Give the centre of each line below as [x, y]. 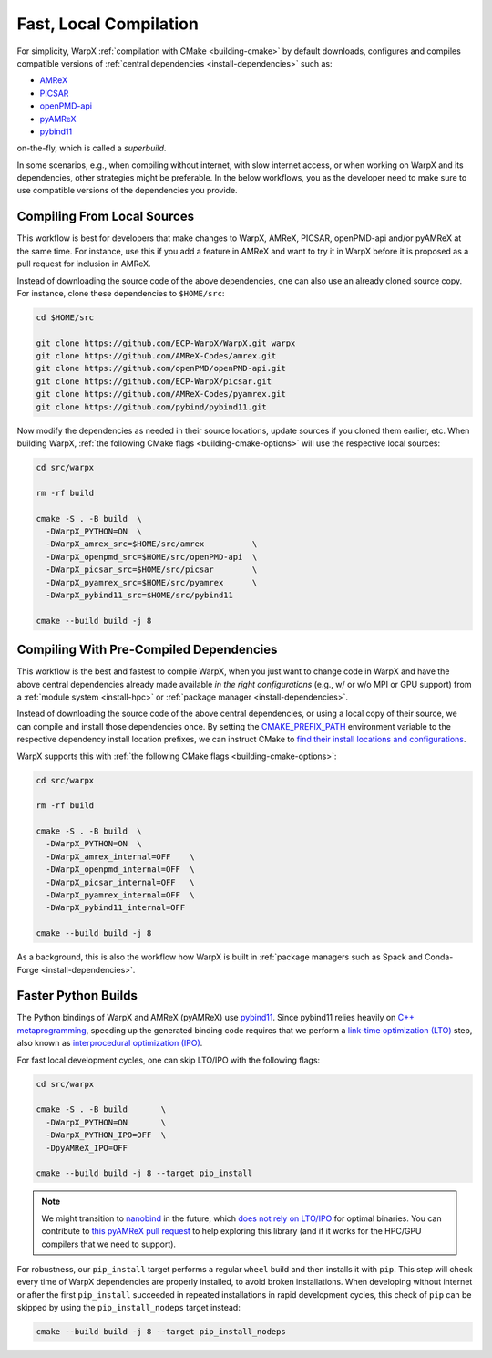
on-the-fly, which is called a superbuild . [92, 148]
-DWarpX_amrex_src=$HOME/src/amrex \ [152, 544]
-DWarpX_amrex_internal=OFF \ [120, 856]
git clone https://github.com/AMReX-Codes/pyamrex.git [161, 394]
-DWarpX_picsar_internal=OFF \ [120, 882]
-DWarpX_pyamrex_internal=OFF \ [120, 895]
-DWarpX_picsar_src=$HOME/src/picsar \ [152, 570]
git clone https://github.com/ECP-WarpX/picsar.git [154, 381]
